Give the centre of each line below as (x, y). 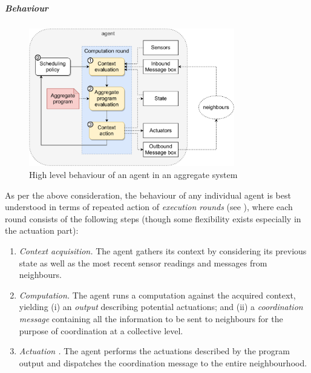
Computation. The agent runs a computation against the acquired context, (157, 295)
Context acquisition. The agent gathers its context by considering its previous (163, 251)
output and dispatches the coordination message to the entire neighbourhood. (163, 362)
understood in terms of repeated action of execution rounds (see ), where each (149, 207)
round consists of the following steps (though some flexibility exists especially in (153, 218)
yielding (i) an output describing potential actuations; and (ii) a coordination (161, 307)
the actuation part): (42, 230)
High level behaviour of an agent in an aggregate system (133, 175)
